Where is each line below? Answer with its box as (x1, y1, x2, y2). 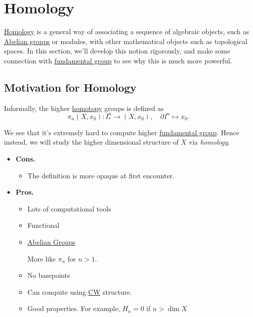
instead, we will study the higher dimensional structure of (4, 137, 179, 147)
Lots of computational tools (27, 203, 111, 213)
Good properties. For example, (27, 303, 120, 314)
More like (27, 253, 56, 264)
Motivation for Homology (4, 79, 137, 95)
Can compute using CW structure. (27, 286, 132, 297)
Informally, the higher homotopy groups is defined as (4, 103, 164, 113)
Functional (27, 220, 60, 230)
